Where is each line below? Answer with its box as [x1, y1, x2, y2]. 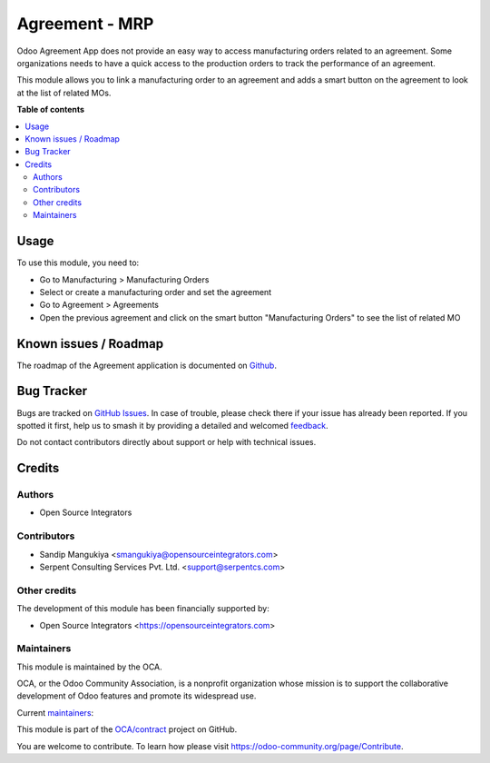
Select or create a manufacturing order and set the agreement [39, 286, 272, 297]
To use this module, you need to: [16, 257, 140, 268]
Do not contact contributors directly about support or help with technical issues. [16, 437, 317, 448]
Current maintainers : [16, 707, 94, 718]
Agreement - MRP [16, 14, 154, 34]
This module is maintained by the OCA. [16, 661, 162, 672]
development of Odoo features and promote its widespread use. [16, 690, 257, 701]
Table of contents [16, 104, 85, 115]
